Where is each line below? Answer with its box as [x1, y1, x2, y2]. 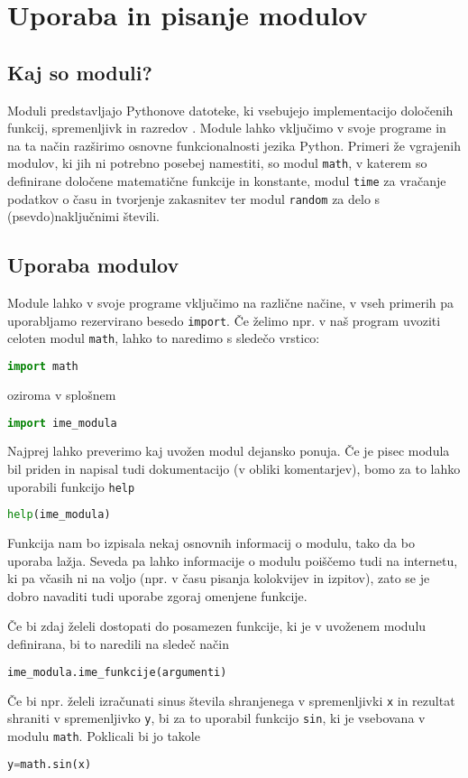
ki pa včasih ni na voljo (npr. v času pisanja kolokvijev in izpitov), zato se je [7, 569, 430, 588]
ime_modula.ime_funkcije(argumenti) [7, 665, 227, 679]
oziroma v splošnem [7, 384, 116, 403]
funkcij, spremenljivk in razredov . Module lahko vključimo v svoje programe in [7, 118, 446, 137]
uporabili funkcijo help [7, 477, 135, 496]
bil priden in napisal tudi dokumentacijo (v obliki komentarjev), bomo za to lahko [7, 458, 461, 477]
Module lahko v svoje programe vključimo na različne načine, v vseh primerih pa [7, 293, 454, 312]
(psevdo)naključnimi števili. [7, 207, 160, 226]
